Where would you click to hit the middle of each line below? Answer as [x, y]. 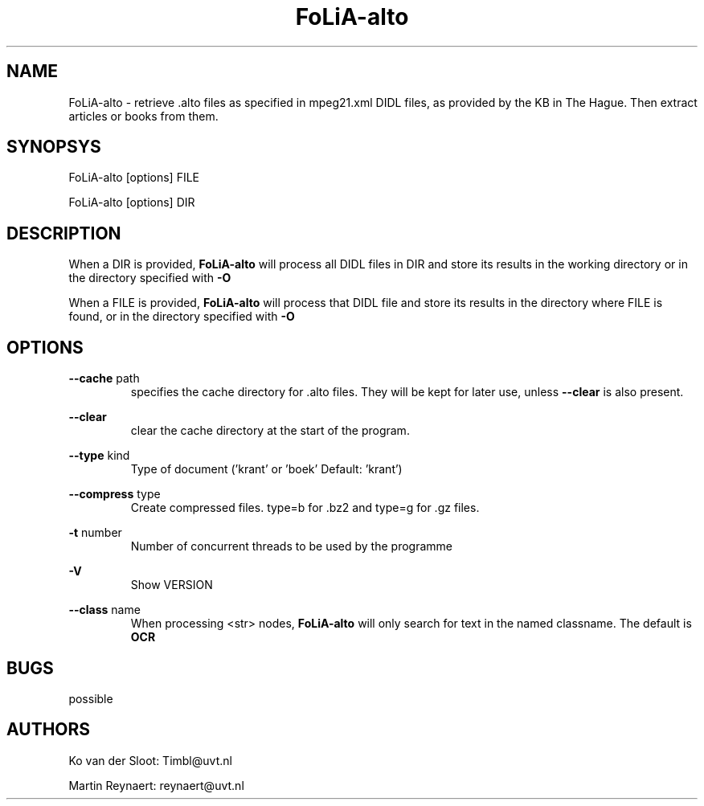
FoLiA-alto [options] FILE [134, 178]
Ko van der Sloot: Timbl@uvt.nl [150, 760]
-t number [95, 533]
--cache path [104, 378]
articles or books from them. [143, 116]
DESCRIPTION [64, 233]
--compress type [115, 494]
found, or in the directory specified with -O [182, 317]
